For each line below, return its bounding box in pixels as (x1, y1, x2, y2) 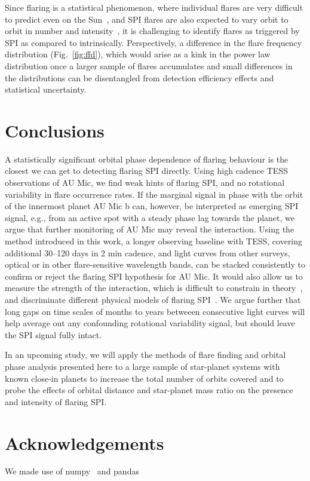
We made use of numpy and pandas (5, 465, 139, 477)
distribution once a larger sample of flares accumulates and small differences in (5, 59, 293, 72)
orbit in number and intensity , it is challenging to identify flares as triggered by (5, 24, 300, 37)
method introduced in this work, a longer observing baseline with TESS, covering (5, 235, 303, 247)
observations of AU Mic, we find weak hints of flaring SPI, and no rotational (5, 176, 285, 189)
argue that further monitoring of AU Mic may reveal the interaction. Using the (5, 223, 294, 235)
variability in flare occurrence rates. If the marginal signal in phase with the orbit (5, 188, 303, 200)
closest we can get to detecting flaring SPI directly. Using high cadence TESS (5, 164, 288, 177)
